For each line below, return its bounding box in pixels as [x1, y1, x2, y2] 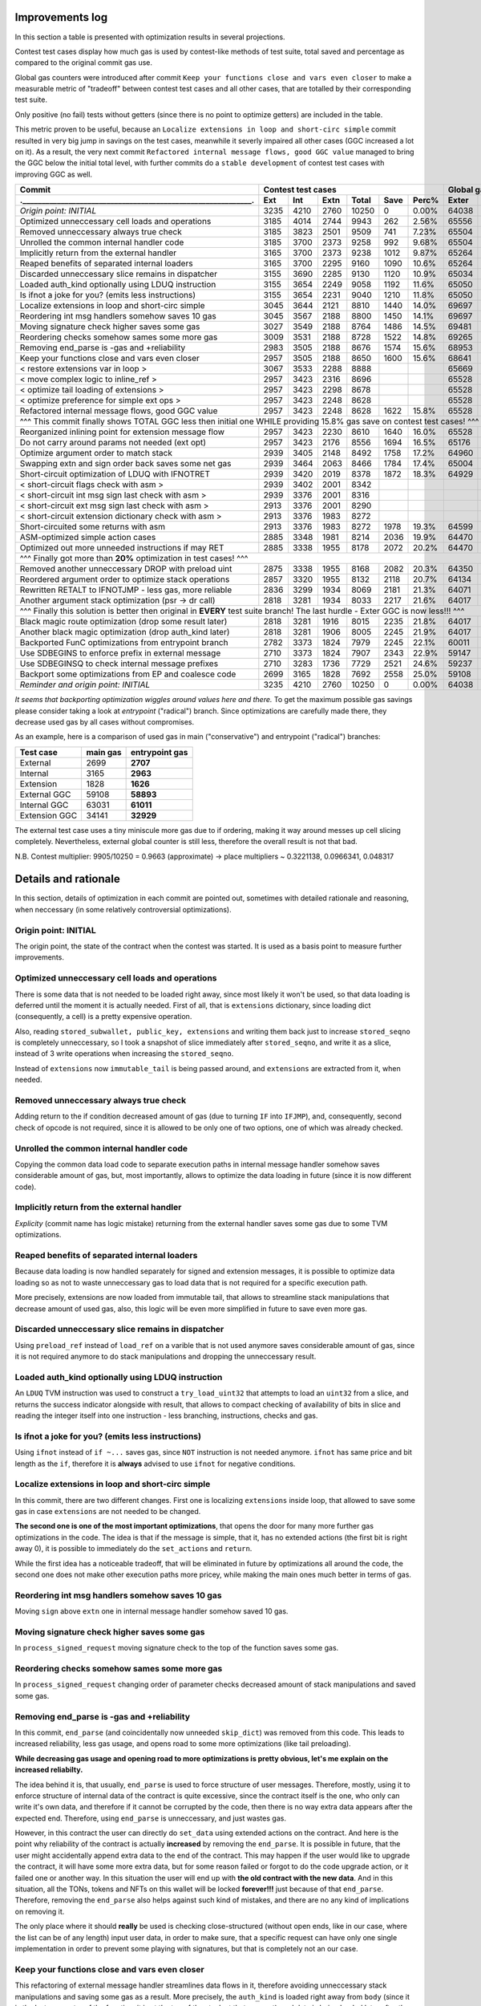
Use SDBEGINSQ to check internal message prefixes [19, 658, 219, 669]
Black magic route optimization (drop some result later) [19, 616, 228, 627]
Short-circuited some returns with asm [19, 522, 166, 533]
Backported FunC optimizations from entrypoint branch [19, 637, 228, 648]
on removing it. [14, 1907, 65, 1916]
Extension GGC [19, 810, 78, 821]
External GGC [19, 789, 71, 800]
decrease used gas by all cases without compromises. [14, 717, 195, 726]
